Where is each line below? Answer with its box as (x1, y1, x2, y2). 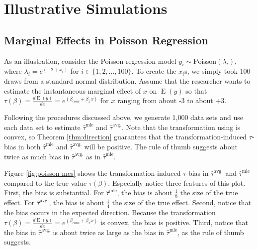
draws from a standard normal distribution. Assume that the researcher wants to (4, 75, 251, 86)
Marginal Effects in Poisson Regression (4, 32, 208, 47)
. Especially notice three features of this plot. (108, 177, 246, 188)
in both (18, 141, 41, 152)
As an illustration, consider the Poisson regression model (4, 55, 176, 66)
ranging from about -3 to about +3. (117, 95, 227, 106)
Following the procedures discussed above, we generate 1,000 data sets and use (4, 112, 244, 123)
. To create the (131, 66, 176, 76)
